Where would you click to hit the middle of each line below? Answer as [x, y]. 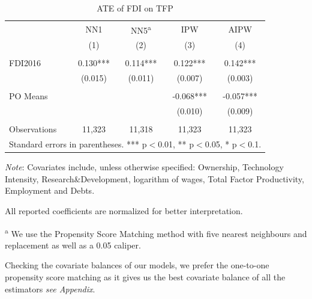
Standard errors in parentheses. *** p [78, 144]
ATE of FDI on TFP [135, 8]
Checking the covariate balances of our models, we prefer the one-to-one [137, 265]
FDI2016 [25, 63]
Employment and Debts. [50, 190]
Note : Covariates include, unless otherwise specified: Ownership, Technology [144, 167]
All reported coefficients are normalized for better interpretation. [124, 211]
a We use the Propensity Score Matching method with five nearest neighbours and [156, 232]
